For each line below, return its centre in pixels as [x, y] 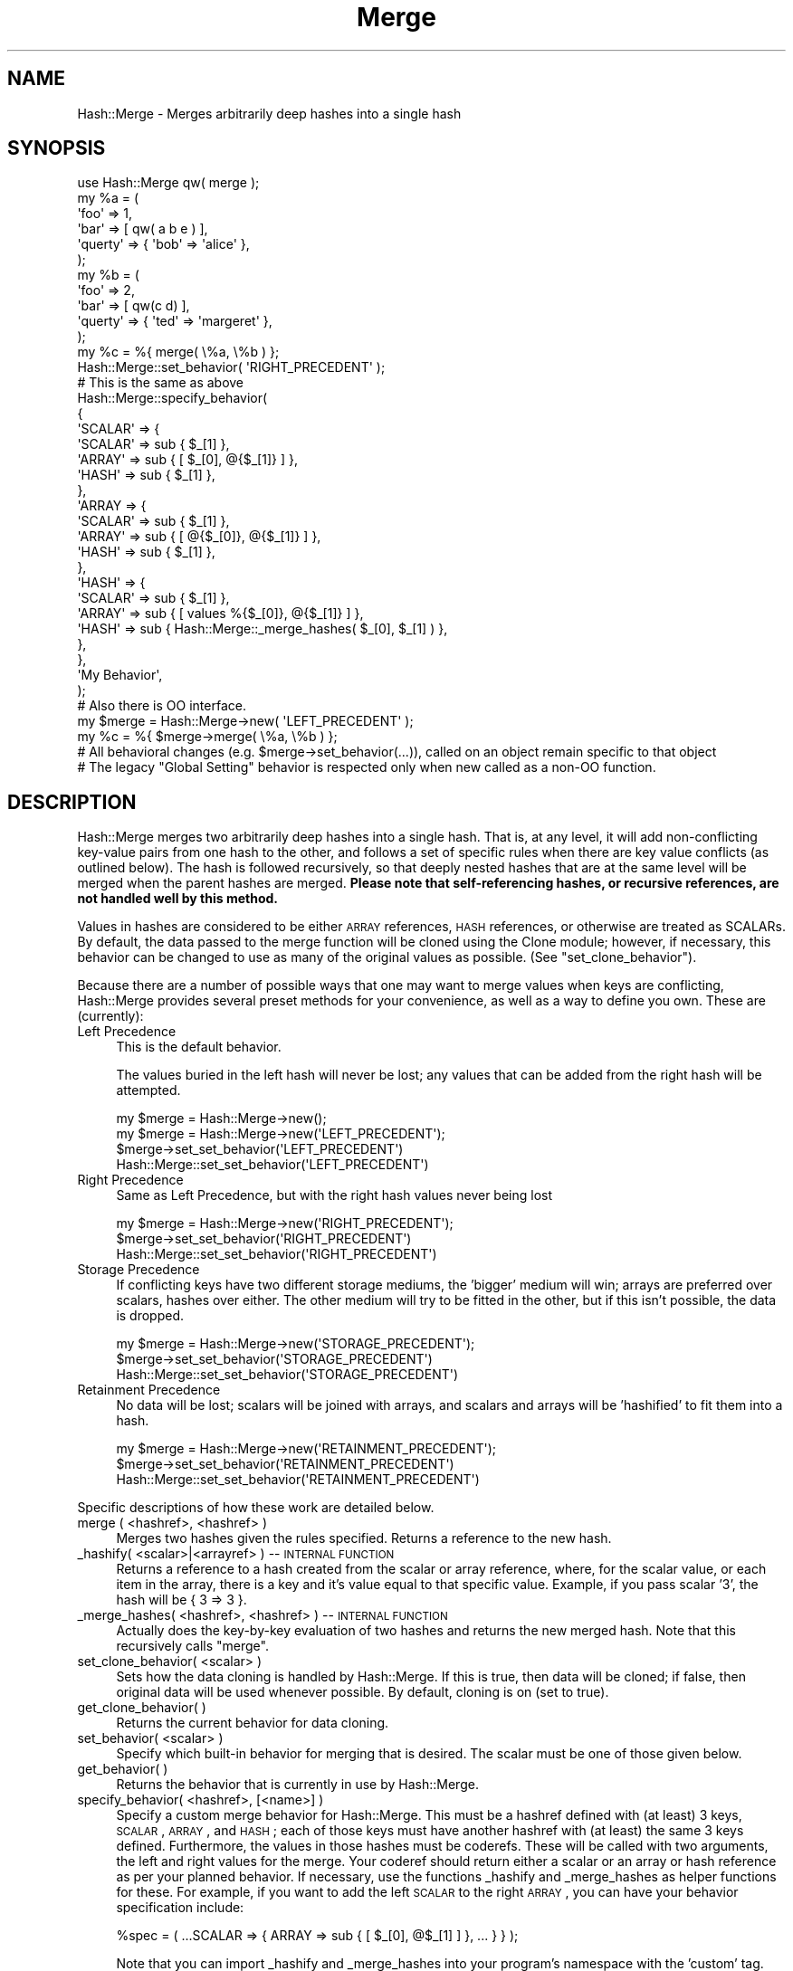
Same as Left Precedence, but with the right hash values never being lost [334, 1195]
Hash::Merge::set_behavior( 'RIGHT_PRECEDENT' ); [231, 367]
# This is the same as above [161, 383]
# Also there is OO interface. [162, 706]
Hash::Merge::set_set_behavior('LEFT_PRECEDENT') [272, 1165]
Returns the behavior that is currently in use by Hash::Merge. [297, 1785]
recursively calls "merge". [192, 1646]
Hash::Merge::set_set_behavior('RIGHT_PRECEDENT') [277, 1254]
